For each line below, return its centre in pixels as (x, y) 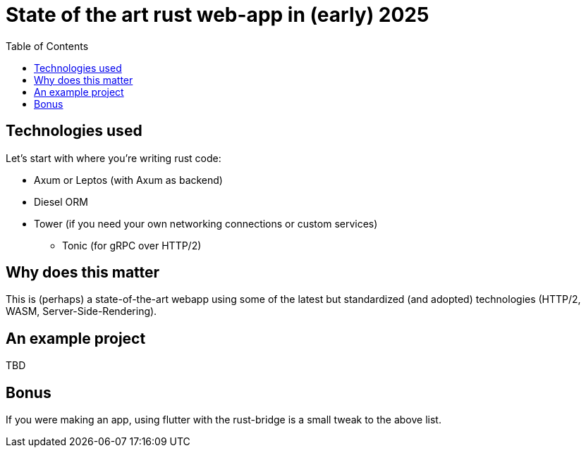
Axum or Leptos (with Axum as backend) (128, 180)
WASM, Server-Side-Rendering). (81, 311)
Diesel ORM (61, 201)
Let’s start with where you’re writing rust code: (114, 158)
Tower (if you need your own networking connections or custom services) (206, 223)
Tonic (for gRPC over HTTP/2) (132, 245)
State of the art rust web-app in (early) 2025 (218, 15)
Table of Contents (47, 46)
